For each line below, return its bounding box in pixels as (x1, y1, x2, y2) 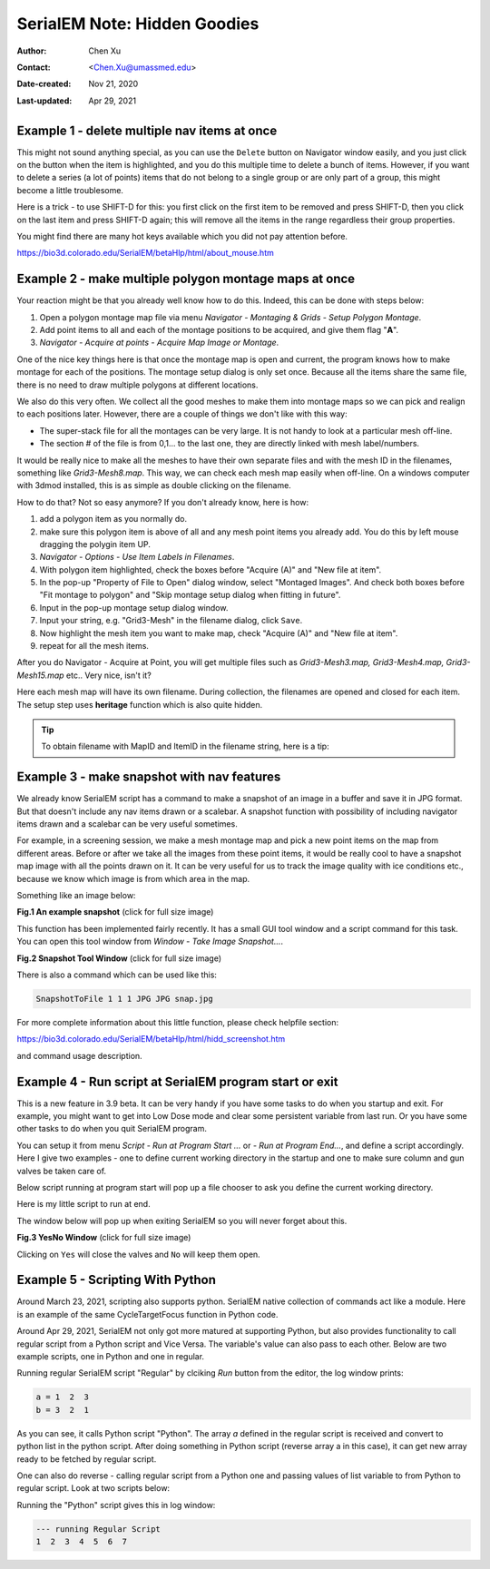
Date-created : (16, 78, 72, 90)
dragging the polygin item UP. (39, 538, 152, 549)
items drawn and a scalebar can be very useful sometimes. (16, 819, 238, 829)
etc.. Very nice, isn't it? (65, 670, 152, 681)
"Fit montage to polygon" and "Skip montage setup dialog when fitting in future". (39, 590, 341, 601)
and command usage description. (16, 1050, 142, 1061)
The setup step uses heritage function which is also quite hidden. (16, 699, 263, 710)
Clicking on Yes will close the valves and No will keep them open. (16, 1249, 260, 1260)
